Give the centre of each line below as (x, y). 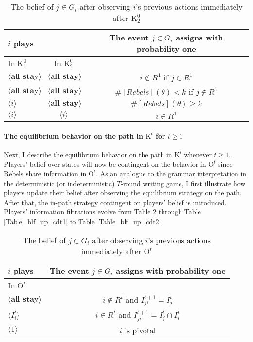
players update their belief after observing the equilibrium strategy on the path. (123, 193)
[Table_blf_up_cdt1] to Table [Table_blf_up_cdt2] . (83, 221)
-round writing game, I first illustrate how (183, 183)
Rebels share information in (45, 173)
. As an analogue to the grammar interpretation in (171, 173)
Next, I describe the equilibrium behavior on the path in (88, 154)
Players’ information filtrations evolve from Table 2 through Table (102, 212)
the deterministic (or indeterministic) (59, 183)
